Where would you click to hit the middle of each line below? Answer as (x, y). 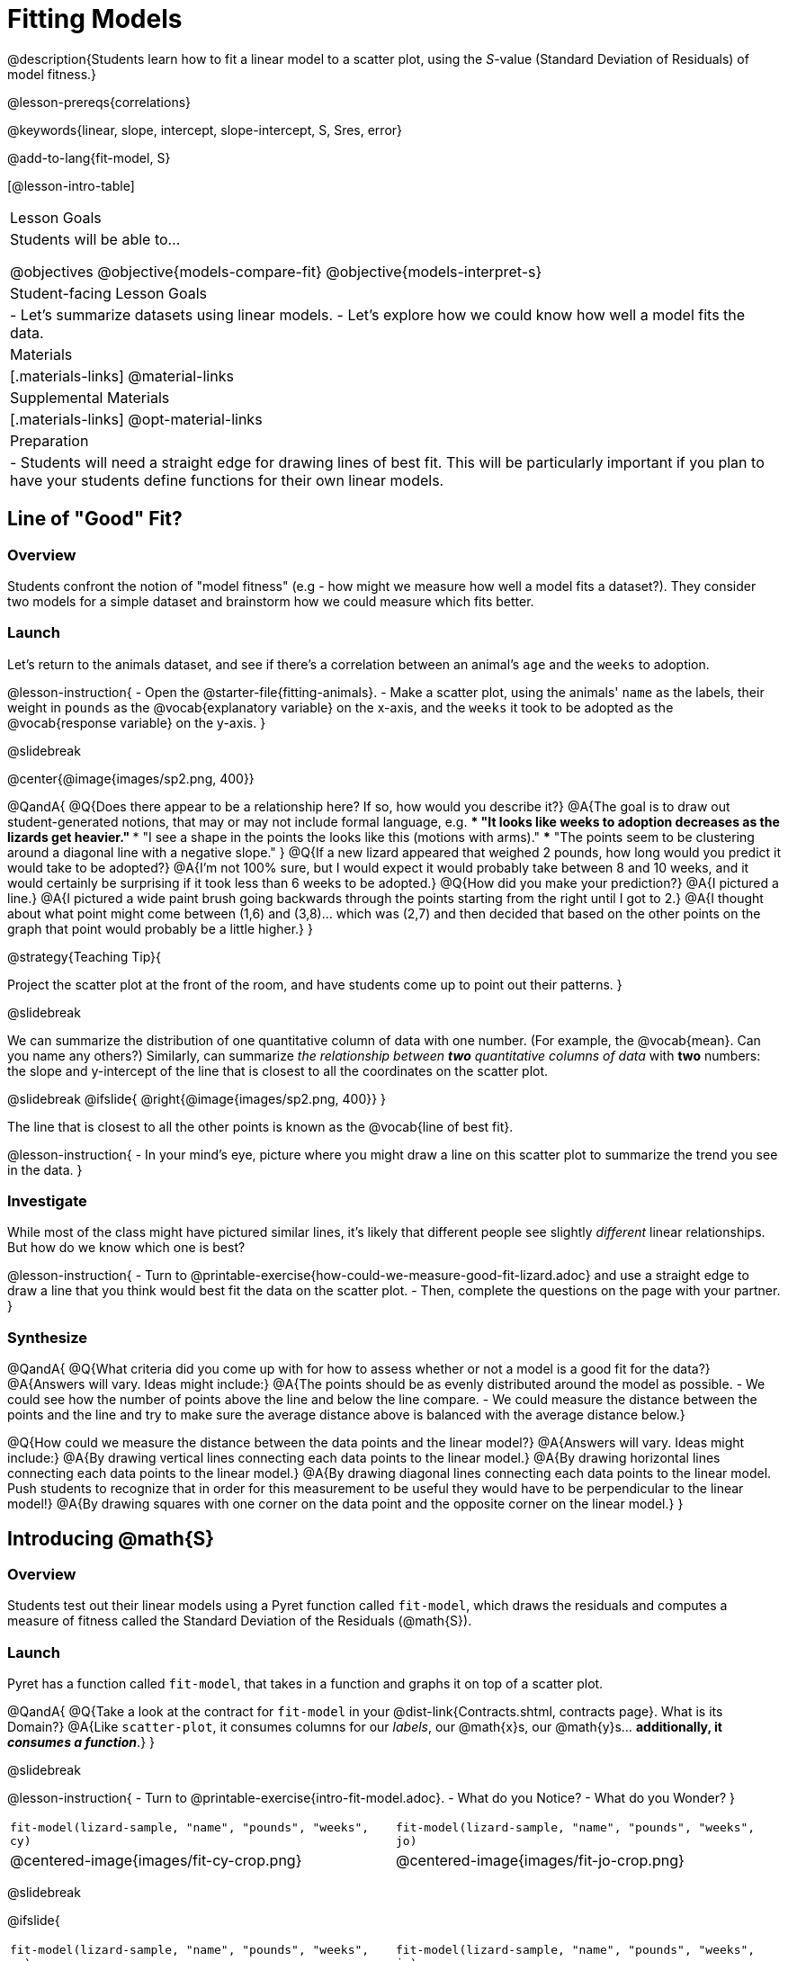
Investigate (47, 1201)
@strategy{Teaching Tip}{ (84, 956)
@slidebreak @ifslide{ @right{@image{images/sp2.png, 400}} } (197, 1098)
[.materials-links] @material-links (122, 376)
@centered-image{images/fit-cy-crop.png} (156, 1861)
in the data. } (45, 1169)
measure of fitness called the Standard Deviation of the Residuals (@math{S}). (240, 1621)
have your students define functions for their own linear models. (227, 480)
